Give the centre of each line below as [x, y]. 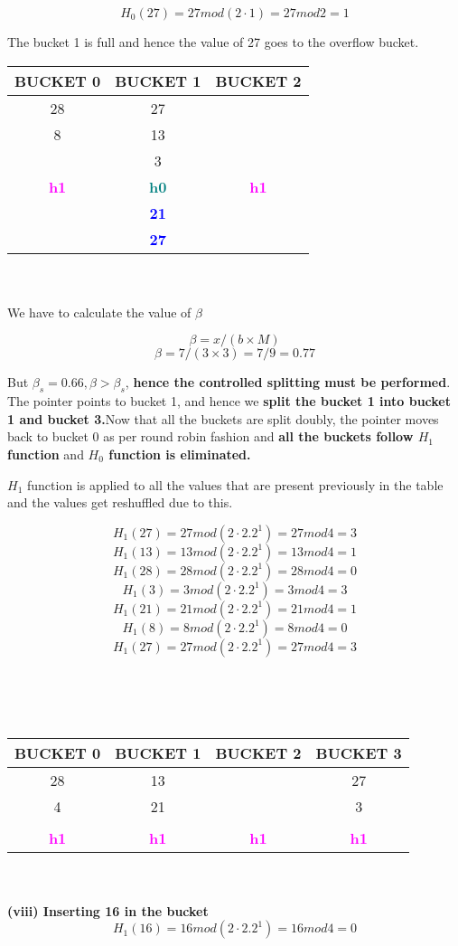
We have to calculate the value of [99, 312]
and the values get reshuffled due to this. [120, 502]
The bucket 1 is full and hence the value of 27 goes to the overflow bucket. [213, 42]
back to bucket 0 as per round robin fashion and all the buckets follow [210, 436]
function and [46, 454]
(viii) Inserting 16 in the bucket [108, 910]
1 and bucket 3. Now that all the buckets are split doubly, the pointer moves [223, 418]
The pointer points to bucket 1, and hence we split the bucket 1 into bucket [229, 401]
